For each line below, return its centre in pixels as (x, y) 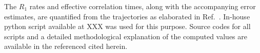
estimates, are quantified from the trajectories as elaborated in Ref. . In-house (127, 16)
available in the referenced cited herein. (66, 46)
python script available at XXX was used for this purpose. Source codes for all (127, 26)
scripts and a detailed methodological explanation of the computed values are (126, 36)
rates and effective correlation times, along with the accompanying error (143, 6)
